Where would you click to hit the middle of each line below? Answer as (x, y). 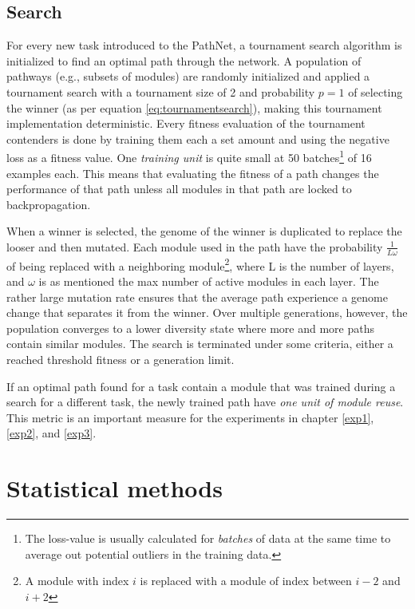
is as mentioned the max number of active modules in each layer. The (209, 281)
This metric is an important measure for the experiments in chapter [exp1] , (190, 417)
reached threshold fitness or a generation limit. (121, 360)
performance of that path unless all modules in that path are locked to (179, 189)
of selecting (375, 91)
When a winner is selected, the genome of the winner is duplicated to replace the (204, 231)
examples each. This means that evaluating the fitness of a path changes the (193, 173)
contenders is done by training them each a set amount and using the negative (198, 138)
